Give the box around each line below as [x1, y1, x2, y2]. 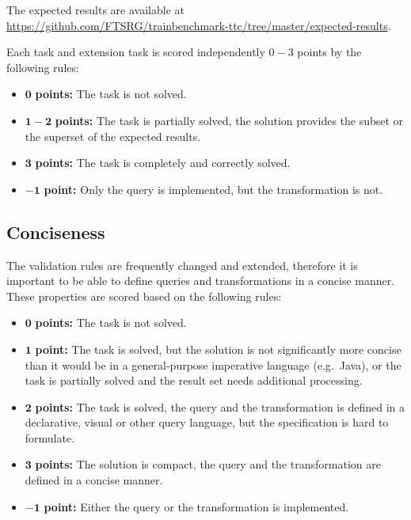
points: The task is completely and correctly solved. [35, 154, 291, 171]
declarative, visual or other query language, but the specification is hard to [25, 414, 389, 431]
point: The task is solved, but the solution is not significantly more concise [35, 340, 401, 357]
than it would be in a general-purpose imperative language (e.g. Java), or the [25, 356, 401, 373]
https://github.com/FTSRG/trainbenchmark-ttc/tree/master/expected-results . [6, 17, 391, 33]
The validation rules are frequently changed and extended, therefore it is [6, 256, 358, 273]
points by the [297, 44, 362, 60]
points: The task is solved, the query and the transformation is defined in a [35, 398, 405, 415]
